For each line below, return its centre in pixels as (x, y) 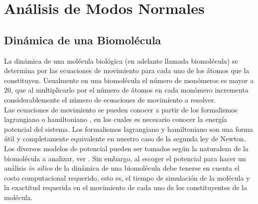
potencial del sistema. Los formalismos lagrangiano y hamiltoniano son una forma (129, 129)
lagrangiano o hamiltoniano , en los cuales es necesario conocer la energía (116, 119)
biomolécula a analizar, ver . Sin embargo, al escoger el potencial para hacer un (125, 158)
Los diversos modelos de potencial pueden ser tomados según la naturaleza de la (126, 148)
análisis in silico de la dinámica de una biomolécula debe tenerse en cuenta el (122, 168)
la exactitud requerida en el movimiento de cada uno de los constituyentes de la (126, 187)
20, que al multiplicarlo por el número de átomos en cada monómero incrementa (126, 90)
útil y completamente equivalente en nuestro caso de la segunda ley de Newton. (125, 139)
